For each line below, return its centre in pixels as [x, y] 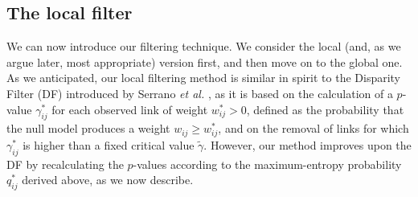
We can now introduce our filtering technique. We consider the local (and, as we [204, 46]
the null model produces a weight [88, 128]
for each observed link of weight [130, 109]
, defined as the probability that [325, 109]
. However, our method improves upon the [307, 144]
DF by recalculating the [65, 164]
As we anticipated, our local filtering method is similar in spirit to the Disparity [204, 78]
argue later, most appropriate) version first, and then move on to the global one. [205, 62]
